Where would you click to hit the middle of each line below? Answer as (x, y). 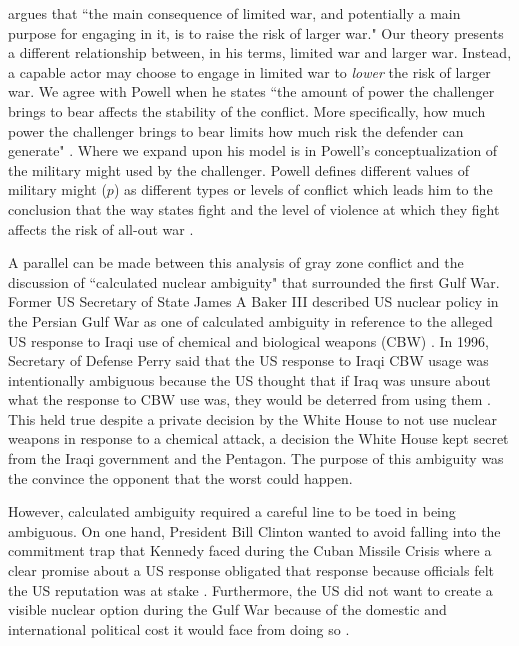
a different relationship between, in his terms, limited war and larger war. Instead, (260, 52)
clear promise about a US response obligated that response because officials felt (251, 570)
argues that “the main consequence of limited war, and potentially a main (234, 13)
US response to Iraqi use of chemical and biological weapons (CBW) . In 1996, (248, 340)
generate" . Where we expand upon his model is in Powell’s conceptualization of (253, 150)
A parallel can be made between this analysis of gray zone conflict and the (236, 262)
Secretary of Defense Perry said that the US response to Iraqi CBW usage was (248, 360)
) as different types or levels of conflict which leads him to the (303, 189)
